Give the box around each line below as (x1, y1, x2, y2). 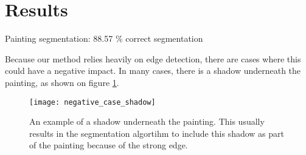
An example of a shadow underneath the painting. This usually (29, 115, 265, 128)
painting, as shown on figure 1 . (5, 76, 119, 88)
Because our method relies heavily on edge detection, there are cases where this (5, 52, 301, 65)
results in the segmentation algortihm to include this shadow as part (29, 127, 285, 139)
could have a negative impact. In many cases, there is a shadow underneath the (5, 64, 301, 77)
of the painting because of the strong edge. (29, 139, 188, 151)
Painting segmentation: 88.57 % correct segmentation (5, 32, 203, 45)
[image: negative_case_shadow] (29, 97, 156, 107)
